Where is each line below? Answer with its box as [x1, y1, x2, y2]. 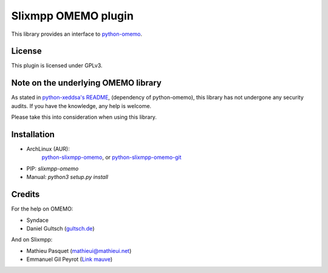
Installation [11, 129, 55, 140]
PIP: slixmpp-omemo [26, 164, 79, 172]
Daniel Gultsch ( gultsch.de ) [26, 224, 95, 232]
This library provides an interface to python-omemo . [11, 30, 143, 38]
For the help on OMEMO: [11, 205, 73, 212]
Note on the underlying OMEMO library [11, 78, 162, 88]
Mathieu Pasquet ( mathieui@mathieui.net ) [26, 247, 132, 254]
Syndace [26, 216, 49, 224]
